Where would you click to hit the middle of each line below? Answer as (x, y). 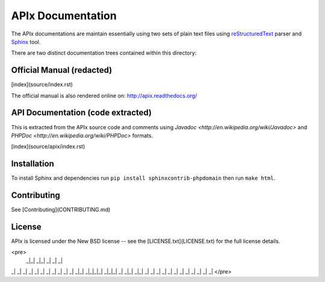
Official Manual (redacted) (62, 70)
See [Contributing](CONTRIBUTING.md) (61, 210)
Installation (32, 164)
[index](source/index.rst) (42, 85)
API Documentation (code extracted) (82, 113)
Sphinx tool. (26, 41)
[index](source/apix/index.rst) (48, 147)
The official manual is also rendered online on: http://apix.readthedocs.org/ (104, 96)
